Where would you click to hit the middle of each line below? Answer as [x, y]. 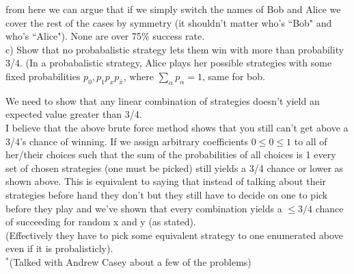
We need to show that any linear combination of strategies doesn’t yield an [163, 100]
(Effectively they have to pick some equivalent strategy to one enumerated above [174, 235]
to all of [311, 141]
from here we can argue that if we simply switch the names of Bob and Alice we [173, 9]
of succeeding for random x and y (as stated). [101, 222]
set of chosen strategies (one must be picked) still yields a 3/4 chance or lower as [175, 167]
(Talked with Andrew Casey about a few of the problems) [130, 261]
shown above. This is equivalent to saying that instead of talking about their [166, 181]
